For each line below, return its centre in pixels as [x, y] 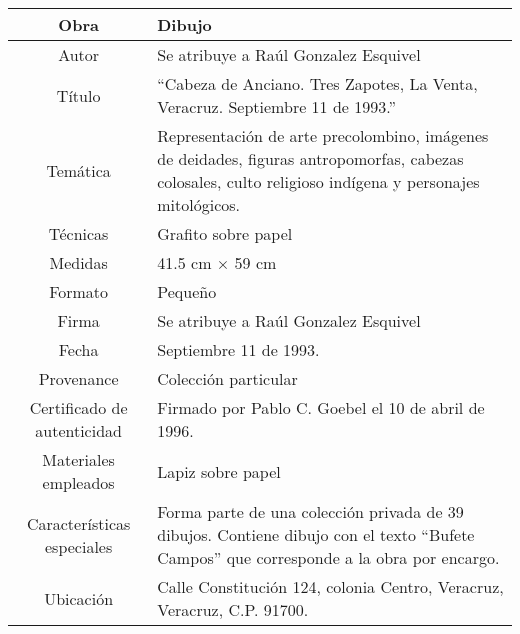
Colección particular [227, 378]
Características [78, 523]
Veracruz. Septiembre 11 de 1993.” [277, 106]
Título [78, 95]
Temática [78, 170]
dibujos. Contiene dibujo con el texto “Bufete [316, 534]
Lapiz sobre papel [219, 471]
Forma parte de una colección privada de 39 [310, 511]
